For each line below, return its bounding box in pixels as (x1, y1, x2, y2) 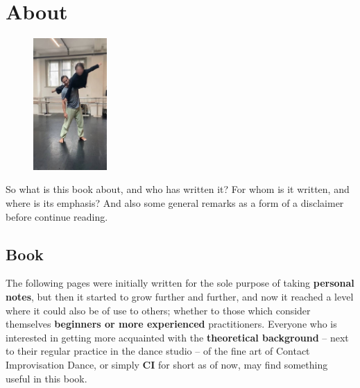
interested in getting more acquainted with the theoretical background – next (6, 330, 349, 344)
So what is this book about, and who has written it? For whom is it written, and (6, 182, 350, 196)
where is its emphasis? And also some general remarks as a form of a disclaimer (6, 196, 344, 210)
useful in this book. (6, 371, 87, 385)
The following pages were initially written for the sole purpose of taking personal (6, 276, 354, 290)
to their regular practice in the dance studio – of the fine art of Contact (6, 344, 310, 358)
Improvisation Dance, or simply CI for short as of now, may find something (6, 357, 328, 371)
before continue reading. (6, 209, 108, 223)
